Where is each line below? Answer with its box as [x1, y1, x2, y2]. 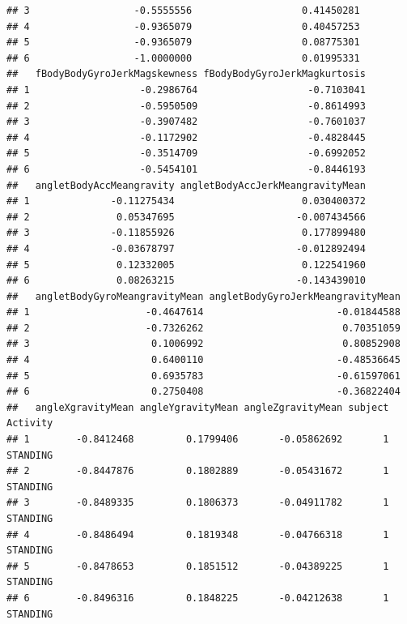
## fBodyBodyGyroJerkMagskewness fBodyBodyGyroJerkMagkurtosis [6, 68, 366, 80]
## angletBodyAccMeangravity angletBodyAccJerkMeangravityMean [6, 179, 366, 191]
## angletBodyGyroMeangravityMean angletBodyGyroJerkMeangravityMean [6, 290, 401, 302]
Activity [6, 417, 53, 430]
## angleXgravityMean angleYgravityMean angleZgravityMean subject [6, 401, 389, 413]
